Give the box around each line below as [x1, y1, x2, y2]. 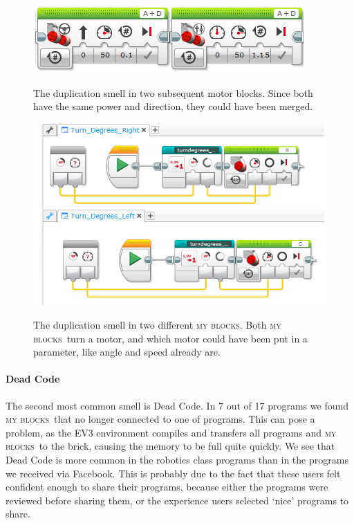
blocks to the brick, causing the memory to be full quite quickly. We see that [6, 439, 335, 453]
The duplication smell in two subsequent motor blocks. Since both [33, 85, 313, 100]
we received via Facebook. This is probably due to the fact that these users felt [6, 466, 341, 480]
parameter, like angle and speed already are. [33, 345, 221, 359]
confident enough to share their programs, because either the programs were [6, 479, 328, 494]
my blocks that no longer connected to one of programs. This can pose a [6, 412, 315, 426]
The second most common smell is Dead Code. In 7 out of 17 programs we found [6, 398, 349, 412]
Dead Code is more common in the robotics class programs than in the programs [6, 452, 348, 466]
